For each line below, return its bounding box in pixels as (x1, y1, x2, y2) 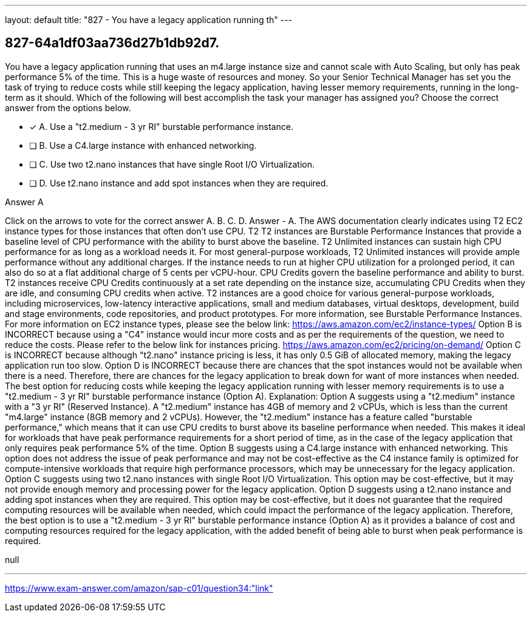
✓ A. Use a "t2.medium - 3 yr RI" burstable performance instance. (29, 121, 293, 132)
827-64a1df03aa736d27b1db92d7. (5, 35, 220, 51)
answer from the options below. (5, 102, 131, 113)
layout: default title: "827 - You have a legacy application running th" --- (5, 15, 293, 25)
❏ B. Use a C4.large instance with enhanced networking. (29, 140, 257, 151)
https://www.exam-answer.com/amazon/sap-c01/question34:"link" (5, 582, 273, 593)
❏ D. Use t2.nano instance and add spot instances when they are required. (29, 177, 329, 188)
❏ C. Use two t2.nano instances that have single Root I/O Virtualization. (29, 159, 315, 169)
